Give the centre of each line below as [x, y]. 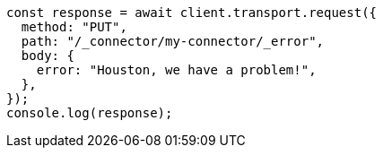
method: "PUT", [74, 27]
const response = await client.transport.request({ [192, 13]
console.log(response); [90, 113]
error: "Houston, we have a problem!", [176, 70]
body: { [48, 56]
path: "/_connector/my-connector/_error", [173, 41]
